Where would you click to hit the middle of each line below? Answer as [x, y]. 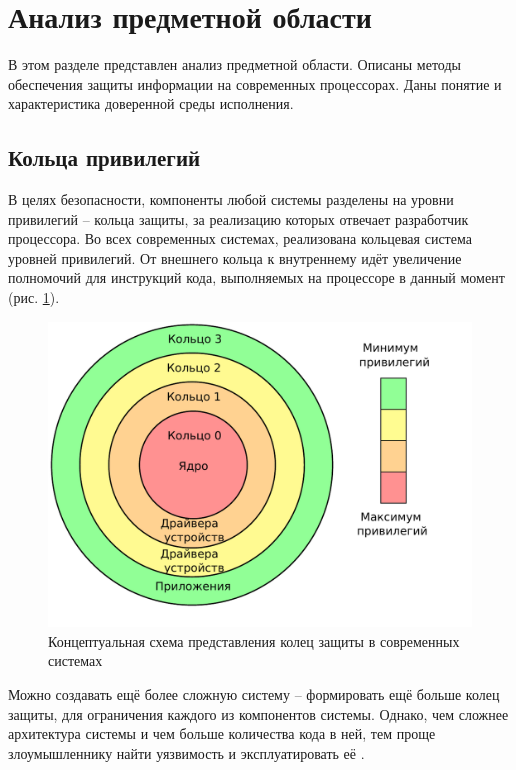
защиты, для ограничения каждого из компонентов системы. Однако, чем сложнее [258, 713]
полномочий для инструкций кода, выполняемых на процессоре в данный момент [256, 277]
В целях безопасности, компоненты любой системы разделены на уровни [231, 199]
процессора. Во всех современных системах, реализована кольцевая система [240, 238]
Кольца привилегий [104, 157]
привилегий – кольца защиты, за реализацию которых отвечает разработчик [238, 218]
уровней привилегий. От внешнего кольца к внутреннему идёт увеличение [235, 257]
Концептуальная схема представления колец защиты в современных [254, 640]
